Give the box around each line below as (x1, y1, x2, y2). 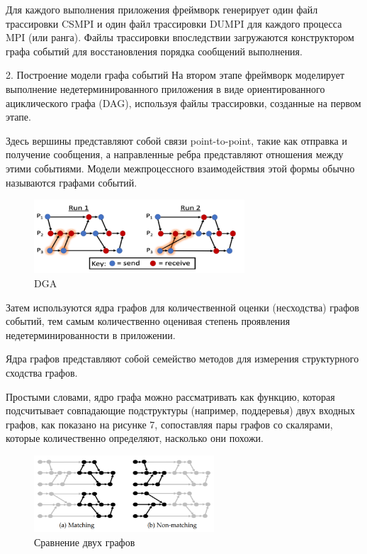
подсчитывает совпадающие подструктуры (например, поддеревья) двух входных (6, 403, 355, 418)
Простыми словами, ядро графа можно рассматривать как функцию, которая (6, 389, 335, 404)
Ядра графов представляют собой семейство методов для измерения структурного (6, 351, 359, 366)
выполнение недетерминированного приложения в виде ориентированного (6, 81, 325, 96)
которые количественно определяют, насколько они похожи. (6, 431, 264, 445)
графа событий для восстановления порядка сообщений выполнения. (6, 43, 303, 58)
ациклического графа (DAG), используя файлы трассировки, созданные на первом (6, 95, 361, 110)
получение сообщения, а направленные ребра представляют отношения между (6, 147, 344, 162)
